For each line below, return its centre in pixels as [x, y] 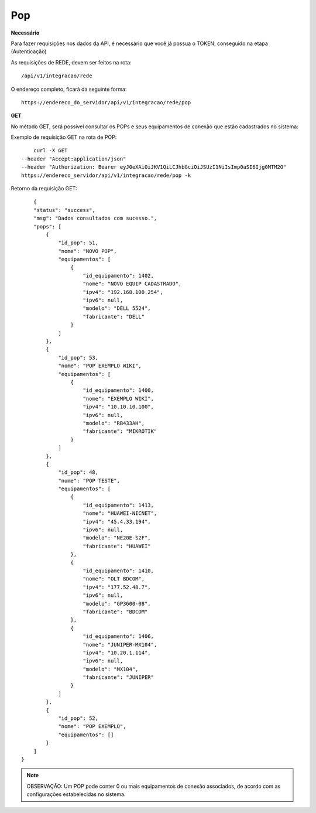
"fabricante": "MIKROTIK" [120, 431]
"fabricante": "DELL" [114, 317]
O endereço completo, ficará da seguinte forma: [69, 89]
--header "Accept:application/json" [74, 159]
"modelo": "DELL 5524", [117, 308]
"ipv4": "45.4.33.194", [117, 522]
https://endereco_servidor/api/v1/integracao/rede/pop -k [106, 175]
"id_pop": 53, [78, 358]
